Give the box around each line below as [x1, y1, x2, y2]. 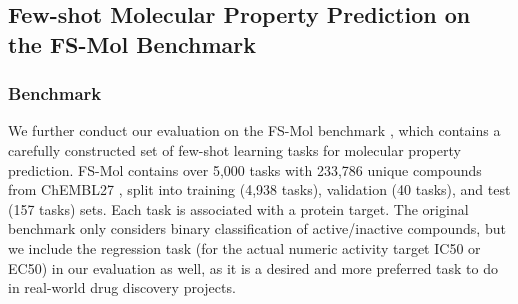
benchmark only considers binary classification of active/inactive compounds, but [8, 218, 506, 239]
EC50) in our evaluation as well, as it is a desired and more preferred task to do [8, 257, 499, 278]
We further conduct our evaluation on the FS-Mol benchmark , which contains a [8, 120, 501, 141]
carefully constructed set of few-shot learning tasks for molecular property [8, 139, 461, 160]
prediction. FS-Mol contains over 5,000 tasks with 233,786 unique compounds [8, 159, 482, 180]
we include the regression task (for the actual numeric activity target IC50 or [8, 237, 481, 258]
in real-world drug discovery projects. [8, 277, 236, 298]
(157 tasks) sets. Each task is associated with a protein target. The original [8, 198, 469, 219]
